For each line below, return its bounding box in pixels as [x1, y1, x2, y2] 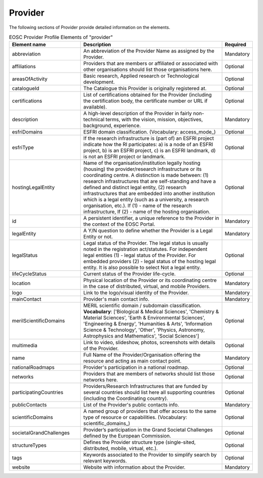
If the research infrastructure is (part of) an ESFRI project [83, 135, 214, 142]
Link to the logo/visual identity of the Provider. [83, 289, 189, 296]
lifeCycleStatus [12, 270, 47, 277]
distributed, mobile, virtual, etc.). [83, 445, 158, 452]
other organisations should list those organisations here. [83, 66, 212, 73]
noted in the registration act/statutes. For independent [83, 246, 207, 253]
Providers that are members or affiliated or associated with [83, 60, 218, 67]
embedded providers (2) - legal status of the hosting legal [83, 258, 216, 265]
